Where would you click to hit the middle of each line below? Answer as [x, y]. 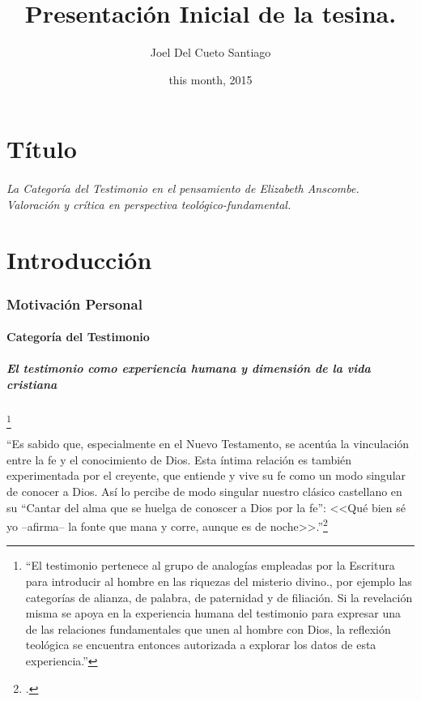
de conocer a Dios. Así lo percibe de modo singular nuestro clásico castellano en [204, 491]
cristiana [32, 384]
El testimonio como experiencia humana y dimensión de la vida [189, 368]
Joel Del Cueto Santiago [210, 52]
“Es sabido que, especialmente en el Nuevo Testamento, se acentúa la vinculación [208, 444]
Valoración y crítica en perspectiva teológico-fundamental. [149, 204]
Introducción [79, 260]
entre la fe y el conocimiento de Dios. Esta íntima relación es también [179, 459]
